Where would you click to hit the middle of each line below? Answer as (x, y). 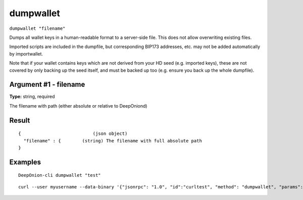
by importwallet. (26, 54)
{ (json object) (73, 134)
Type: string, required (32, 96)
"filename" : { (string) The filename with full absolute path (113, 141)
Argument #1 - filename (47, 85)
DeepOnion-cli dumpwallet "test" (60, 175)
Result (20, 120)
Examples (25, 162)
